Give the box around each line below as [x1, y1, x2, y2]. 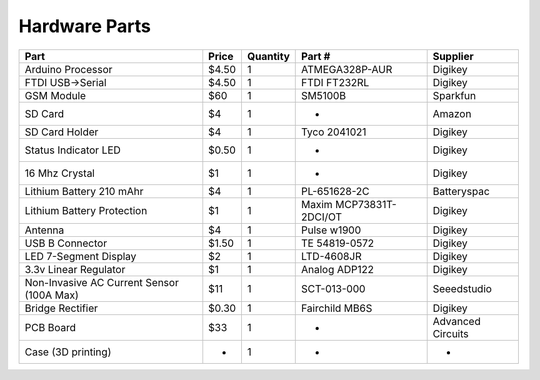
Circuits [432, 326, 469, 340]
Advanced [432, 314, 481, 328]
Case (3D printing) [24, 345, 112, 359]
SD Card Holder [24, 125, 99, 139]
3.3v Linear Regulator [24, 262, 126, 276]
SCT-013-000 [301, 281, 366, 295]
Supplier [432, 49, 474, 63]
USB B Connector [24, 236, 108, 250]
